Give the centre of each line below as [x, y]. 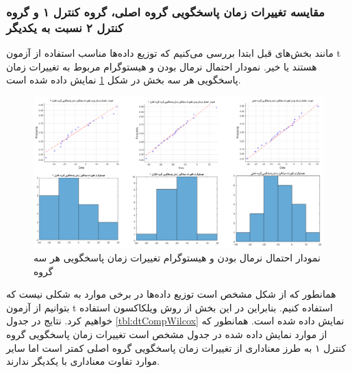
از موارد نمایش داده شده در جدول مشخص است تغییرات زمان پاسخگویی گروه [167, 334]
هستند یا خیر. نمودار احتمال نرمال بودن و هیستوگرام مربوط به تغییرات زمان [162, 66]
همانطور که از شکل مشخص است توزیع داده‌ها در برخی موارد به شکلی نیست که [171, 294]
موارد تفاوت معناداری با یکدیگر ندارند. [83, 361]
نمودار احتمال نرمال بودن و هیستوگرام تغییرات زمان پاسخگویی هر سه [177, 258]
